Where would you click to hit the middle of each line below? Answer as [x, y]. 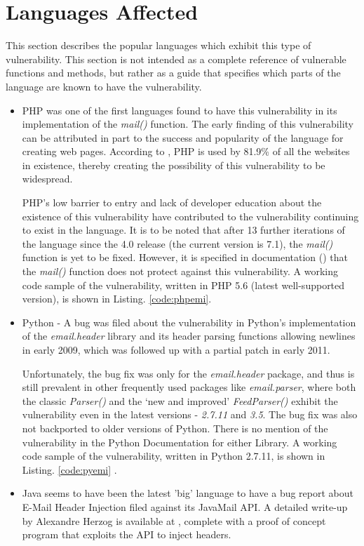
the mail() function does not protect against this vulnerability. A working [180, 271]
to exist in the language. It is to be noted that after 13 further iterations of [183, 230]
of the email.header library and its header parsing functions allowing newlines [189, 336]
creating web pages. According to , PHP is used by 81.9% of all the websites [186, 151]
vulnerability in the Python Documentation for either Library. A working [180, 442]
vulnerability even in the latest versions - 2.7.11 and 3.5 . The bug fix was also [190, 414]
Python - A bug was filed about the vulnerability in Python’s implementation [189, 322]
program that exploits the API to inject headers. [127, 534]
